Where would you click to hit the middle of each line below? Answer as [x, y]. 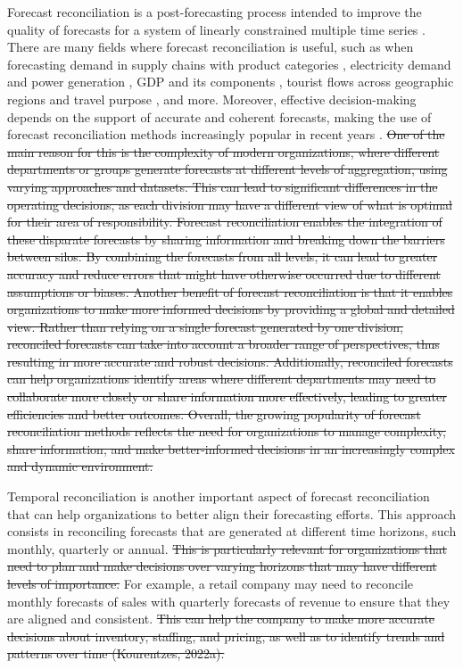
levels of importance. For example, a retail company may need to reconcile [211, 583]
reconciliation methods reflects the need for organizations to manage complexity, [227, 431]
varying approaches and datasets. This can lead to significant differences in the [223, 186]
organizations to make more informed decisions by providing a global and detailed [231, 309]
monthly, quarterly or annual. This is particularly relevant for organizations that [227, 548]
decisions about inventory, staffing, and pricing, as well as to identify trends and [226, 636]
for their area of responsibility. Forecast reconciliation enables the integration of [225, 222]
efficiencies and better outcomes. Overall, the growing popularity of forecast [214, 413]
